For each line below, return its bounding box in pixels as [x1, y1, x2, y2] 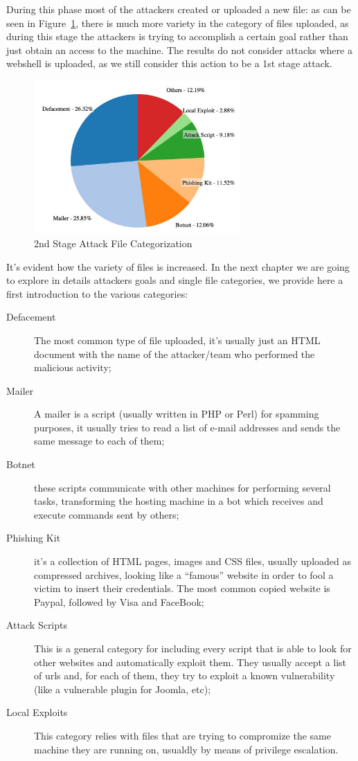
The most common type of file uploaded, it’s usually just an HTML [34, 332, 321, 347]
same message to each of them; [34, 433, 165, 448]
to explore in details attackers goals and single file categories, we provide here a [6, 273, 343, 287]
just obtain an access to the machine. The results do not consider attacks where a [6, 42, 352, 57]
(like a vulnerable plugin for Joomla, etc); [34, 681, 211, 696]
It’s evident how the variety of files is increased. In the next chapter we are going [6, 259, 350, 274]
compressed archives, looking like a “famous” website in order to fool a [34, 567, 334, 582]
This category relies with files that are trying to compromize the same [34, 728, 332, 742]
